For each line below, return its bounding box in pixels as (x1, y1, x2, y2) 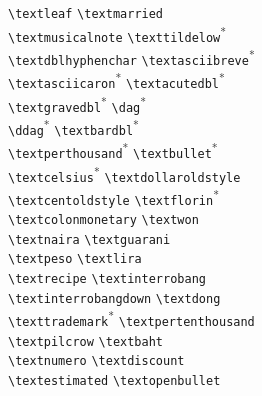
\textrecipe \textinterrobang (8, 272, 206, 287)
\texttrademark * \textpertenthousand (8, 307, 255, 330)
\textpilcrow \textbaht (8, 334, 164, 349)
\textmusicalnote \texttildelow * (8, 22, 227, 45)
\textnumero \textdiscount (8, 354, 185, 369)
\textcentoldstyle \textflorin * (8, 185, 219, 208)
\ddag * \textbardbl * (8, 115, 139, 138)
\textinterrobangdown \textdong (8, 291, 221, 306)
